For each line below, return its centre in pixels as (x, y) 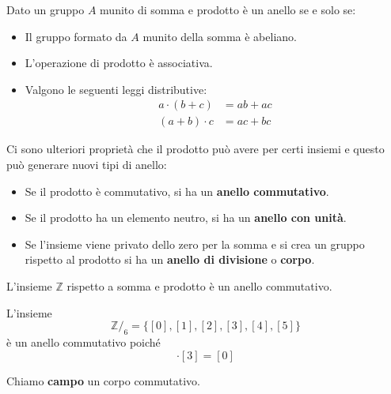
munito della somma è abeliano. (220, 36)
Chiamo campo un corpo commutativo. (103, 380)
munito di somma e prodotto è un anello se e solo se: (228, 9)
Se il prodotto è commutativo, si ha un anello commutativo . (177, 191)
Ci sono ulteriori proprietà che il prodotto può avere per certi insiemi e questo (195, 149)
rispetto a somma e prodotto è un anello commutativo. (199, 286)
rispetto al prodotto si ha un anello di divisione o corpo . (170, 259)
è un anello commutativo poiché (84, 341)
